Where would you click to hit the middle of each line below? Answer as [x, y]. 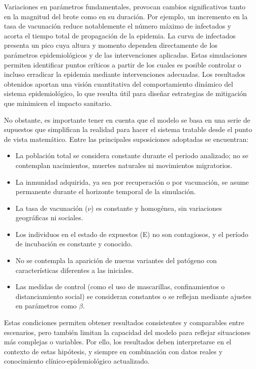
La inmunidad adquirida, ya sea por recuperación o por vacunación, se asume [132, 182]
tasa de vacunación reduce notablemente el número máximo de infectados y [118, 26]
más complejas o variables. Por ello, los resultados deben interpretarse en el [118, 342]
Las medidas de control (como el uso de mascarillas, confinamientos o [120, 286]
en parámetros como [46, 306]
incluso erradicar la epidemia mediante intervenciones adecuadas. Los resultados [125, 74]
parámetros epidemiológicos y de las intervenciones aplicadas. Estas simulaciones [126, 54]
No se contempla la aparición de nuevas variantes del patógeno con [116, 260]
